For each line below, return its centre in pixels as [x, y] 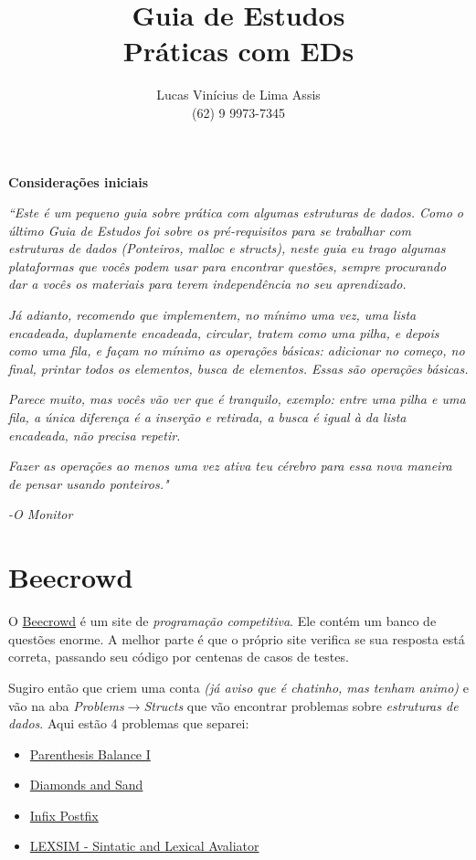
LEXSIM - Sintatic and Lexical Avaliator [144, 846]
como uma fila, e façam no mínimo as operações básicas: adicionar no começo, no [237, 350]
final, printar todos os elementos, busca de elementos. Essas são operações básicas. [238, 368]
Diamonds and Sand [86, 785]
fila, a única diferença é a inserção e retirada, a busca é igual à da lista [207, 417]
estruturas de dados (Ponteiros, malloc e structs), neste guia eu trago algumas [227, 248]
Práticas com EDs [238, 51]
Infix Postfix [64, 815]
